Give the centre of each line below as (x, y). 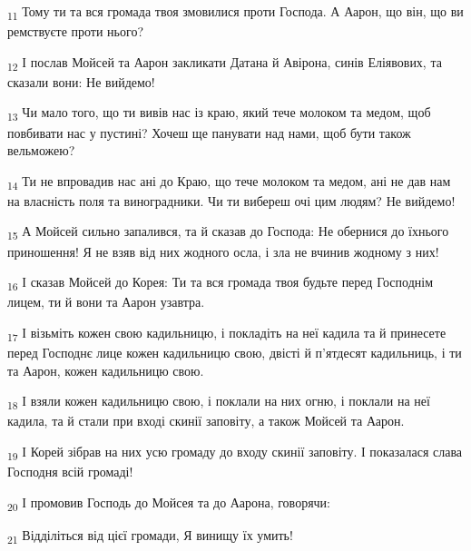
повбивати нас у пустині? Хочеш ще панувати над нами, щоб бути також (209, 132)
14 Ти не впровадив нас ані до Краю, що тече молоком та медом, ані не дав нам (229, 182)
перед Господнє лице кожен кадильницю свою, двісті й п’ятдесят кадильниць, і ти (235, 353)
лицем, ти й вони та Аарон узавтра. (106, 302)
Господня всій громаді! (70, 472)
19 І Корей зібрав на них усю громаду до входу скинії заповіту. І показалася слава (235, 452)
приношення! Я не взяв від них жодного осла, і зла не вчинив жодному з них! (223, 251)
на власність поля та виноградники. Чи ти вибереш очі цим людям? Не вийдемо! (231, 200)
